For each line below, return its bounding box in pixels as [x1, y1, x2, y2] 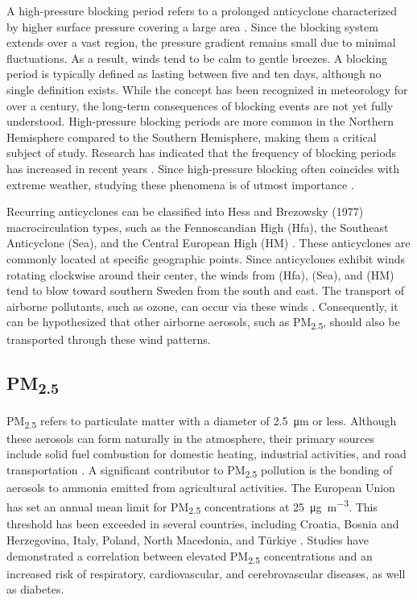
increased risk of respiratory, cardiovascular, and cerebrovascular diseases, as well [6, 565, 406, 581]
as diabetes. [6, 581, 64, 598]
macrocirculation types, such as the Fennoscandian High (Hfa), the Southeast [6, 218, 389, 235]
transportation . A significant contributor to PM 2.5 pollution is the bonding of [6, 461, 393, 480]
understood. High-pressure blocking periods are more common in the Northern [6, 113, 394, 130]
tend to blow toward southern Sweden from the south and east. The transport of [6, 282, 405, 299]
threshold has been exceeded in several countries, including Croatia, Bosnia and [6, 515, 399, 532]
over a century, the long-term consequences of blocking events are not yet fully [6, 97, 394, 114]
